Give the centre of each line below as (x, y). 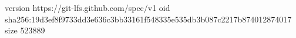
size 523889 (25, 30)
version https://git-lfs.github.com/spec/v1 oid (88, 7)
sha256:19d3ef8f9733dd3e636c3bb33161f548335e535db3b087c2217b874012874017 (148, 19)
